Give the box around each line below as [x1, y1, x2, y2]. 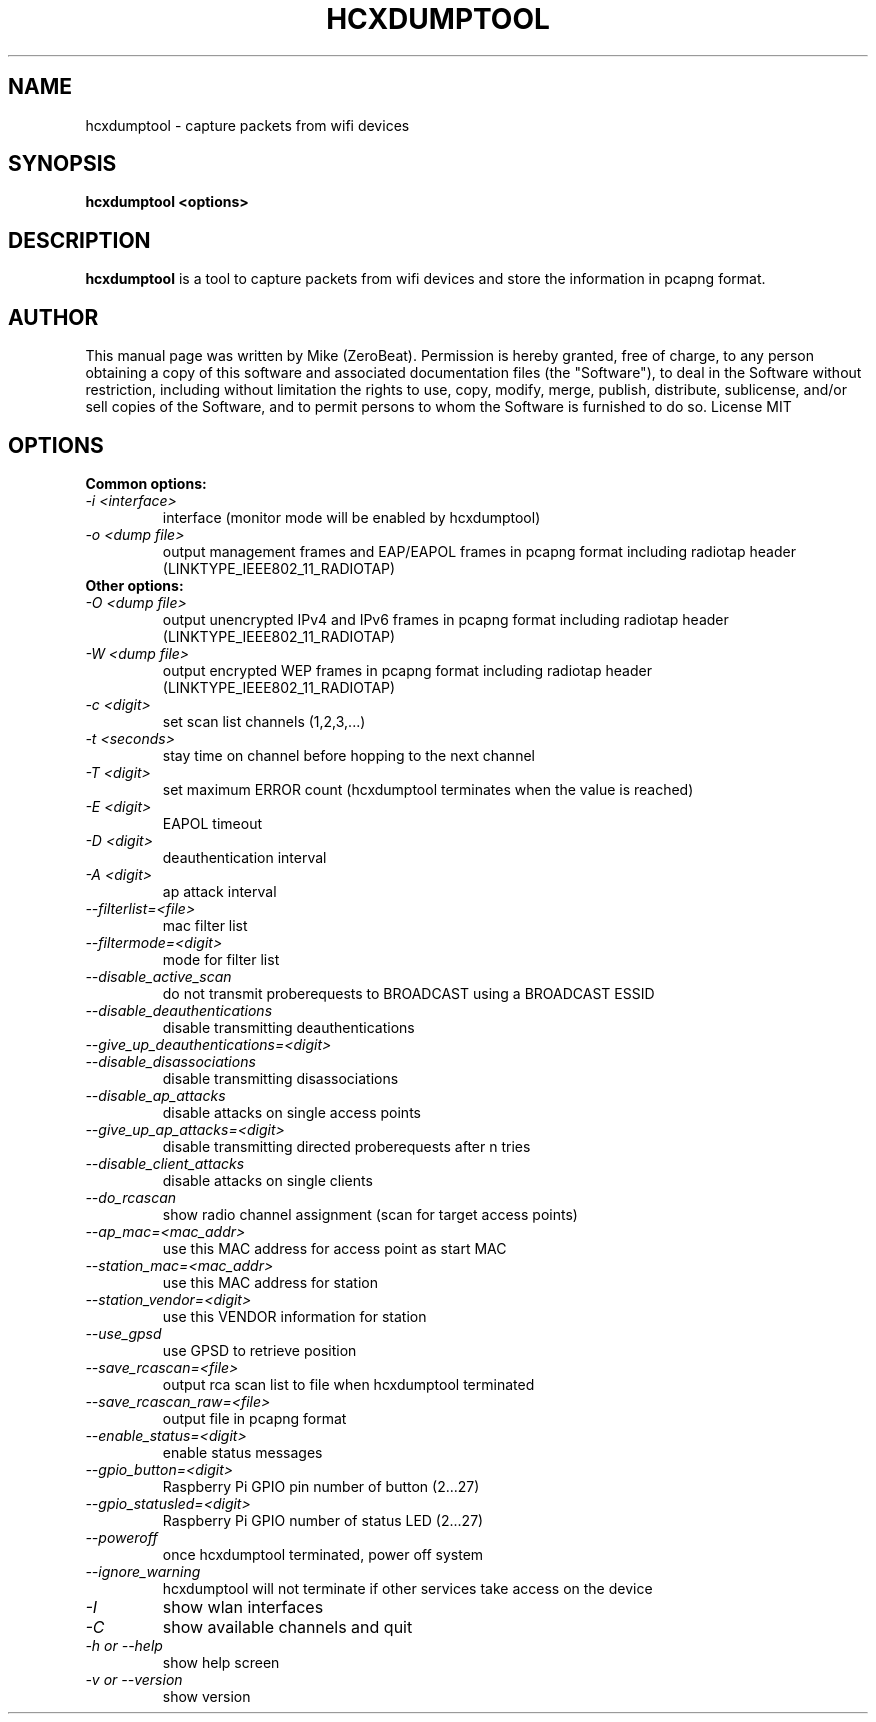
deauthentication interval [162, 848, 327, 866]
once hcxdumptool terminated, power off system [162, 1545, 484, 1563]
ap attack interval [162, 882, 277, 900]
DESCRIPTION [8, 227, 151, 253]
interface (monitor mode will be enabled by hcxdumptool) [162, 508, 541, 526]
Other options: [85, 576, 184, 594]
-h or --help [85, 1636, 163, 1654]
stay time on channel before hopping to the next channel [162, 746, 535, 764]
